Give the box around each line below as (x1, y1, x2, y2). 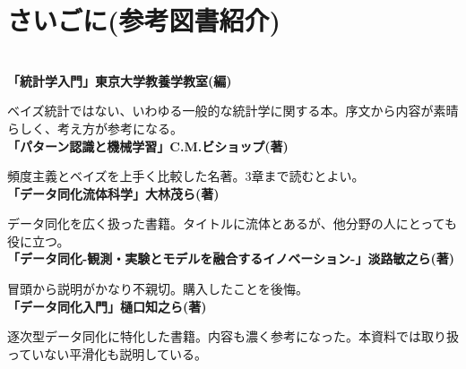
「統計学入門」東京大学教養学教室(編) (7, 71, 232, 90)
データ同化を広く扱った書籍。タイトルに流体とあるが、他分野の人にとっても (7, 214, 457, 233)
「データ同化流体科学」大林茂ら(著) (7, 184, 220, 202)
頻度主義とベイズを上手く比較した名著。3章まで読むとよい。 (7, 167, 365, 185)
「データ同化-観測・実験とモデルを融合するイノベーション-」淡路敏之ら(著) (7, 249, 454, 268)
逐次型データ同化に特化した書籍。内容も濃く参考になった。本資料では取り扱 (7, 327, 459, 346)
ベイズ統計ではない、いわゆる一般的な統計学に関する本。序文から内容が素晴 (7, 101, 459, 120)
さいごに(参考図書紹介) (7, 2, 281, 39)
